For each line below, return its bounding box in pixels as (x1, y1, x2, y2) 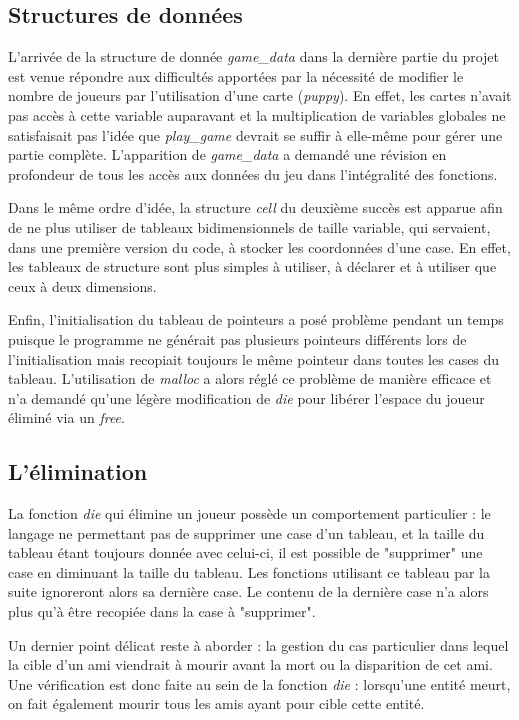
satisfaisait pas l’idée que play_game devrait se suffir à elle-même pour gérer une (8, 124, 503, 145)
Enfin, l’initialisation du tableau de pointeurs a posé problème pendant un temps (8, 309, 504, 330)
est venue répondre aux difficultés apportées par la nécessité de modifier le (8, 65, 464, 86)
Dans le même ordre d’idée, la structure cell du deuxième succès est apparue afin (8, 197, 503, 218)
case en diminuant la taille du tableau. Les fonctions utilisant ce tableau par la (8, 561, 490, 582)
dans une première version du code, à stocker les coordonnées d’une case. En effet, (8, 236, 511, 257)
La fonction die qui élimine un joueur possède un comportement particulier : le (8, 503, 491, 524)
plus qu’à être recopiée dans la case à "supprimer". (8, 601, 316, 622)
